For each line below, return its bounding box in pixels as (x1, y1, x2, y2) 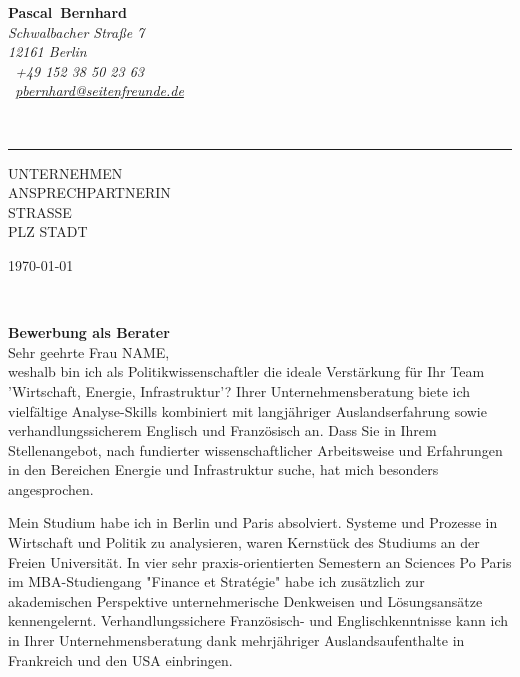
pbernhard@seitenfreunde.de (15, 80, 184, 101)
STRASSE (8, 201, 72, 222)
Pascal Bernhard (8, 2, 128, 22)
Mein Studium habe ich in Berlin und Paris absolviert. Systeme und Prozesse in (8, 512, 498, 533)
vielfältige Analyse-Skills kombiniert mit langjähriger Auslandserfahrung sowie (8, 400, 487, 421)
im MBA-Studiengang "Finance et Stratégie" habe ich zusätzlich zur (8, 571, 425, 592)
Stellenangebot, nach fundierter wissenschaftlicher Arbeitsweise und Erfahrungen (8, 439, 503, 460)
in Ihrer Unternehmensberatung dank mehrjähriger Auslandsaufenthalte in (8, 630, 465, 651)
